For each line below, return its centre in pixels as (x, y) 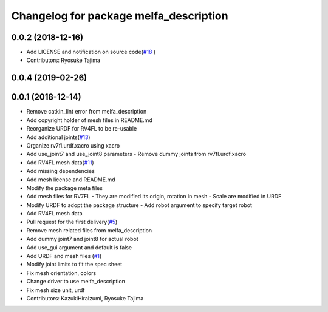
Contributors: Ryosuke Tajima (63, 60)
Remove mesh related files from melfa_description (89, 230)
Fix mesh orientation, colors (61, 273)
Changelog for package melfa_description (120, 16)
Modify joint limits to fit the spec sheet (74, 265)
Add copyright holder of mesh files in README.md (90, 120)
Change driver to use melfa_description (76, 282)
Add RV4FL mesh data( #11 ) (60, 162)
